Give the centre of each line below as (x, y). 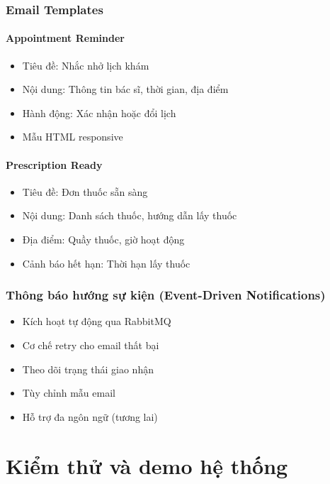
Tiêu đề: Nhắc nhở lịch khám (86, 65)
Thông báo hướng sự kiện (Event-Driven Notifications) (166, 295)
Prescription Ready (54, 164)
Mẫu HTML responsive (73, 137)
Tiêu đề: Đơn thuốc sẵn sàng (85, 191)
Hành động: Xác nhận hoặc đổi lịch (99, 112)
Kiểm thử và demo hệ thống (147, 465)
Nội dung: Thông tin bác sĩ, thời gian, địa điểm (125, 89)
